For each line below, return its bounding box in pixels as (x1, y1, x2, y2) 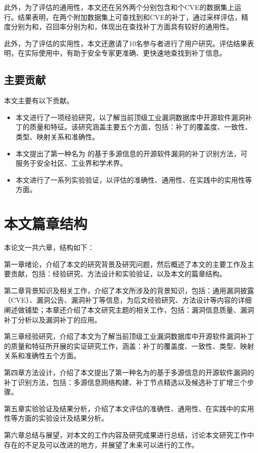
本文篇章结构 (4, 213, 88, 234)
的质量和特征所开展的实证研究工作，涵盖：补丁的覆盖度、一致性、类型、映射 (4, 340, 254, 351)
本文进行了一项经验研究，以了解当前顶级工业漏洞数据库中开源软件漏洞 (15, 112, 245, 122)
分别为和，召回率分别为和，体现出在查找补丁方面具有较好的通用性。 (10, 21, 233, 32)
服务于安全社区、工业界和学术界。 (15, 158, 127, 168)
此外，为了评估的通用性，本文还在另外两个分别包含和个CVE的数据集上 (4, 2, 235, 12)
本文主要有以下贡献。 (4, 95, 73, 106)
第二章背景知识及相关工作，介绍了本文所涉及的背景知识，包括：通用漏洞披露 (4, 285, 254, 295)
